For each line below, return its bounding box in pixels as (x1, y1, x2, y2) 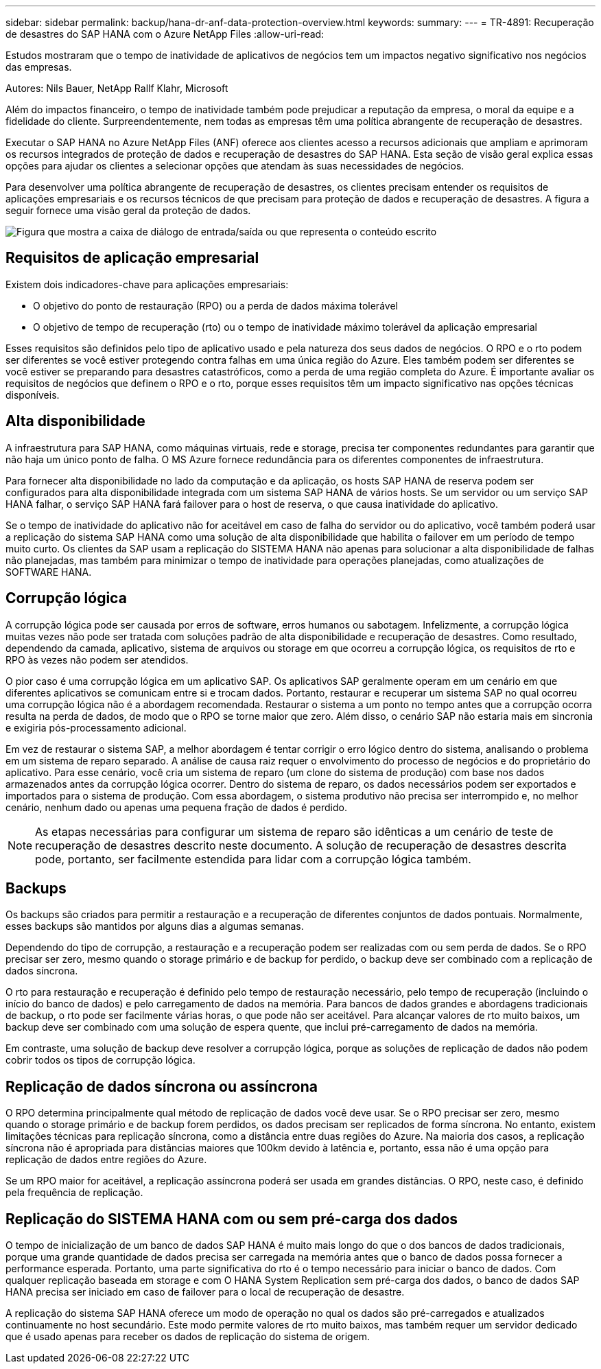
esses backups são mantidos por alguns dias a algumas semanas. (5, 920, 304, 933)
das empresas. (5, 61, 72, 73)
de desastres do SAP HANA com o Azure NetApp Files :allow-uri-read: (5, 28, 325, 40)
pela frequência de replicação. (5, 1186, 143, 1199)
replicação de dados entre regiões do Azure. (5, 1154, 207, 1166)
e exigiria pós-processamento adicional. (5, 721, 187, 734)
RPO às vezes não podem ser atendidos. (5, 653, 189, 666)
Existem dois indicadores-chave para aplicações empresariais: (5, 278, 289, 290)
